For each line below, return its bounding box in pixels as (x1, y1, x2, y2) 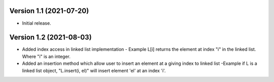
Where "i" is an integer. (22, 53, 71, 59)
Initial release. (22, 20, 51, 26)
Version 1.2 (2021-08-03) (9, 33, 92, 42)
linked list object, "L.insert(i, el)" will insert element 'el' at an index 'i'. (22, 67, 166, 73)
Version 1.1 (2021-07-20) (9, 7, 89, 15)
